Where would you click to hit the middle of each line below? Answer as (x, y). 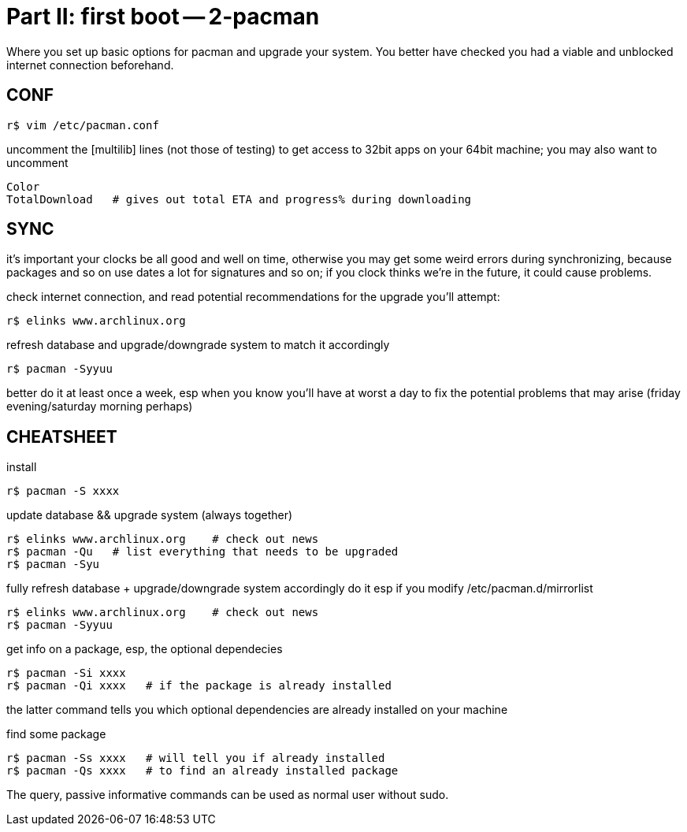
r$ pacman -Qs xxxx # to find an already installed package (202, 771)
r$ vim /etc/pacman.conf (83, 125)
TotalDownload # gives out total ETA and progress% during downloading (239, 199)
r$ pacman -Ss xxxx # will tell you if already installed (196, 758)
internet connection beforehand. (90, 65)
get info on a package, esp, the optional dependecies (145, 649)
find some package (56, 734)
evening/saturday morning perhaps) (100, 407)
